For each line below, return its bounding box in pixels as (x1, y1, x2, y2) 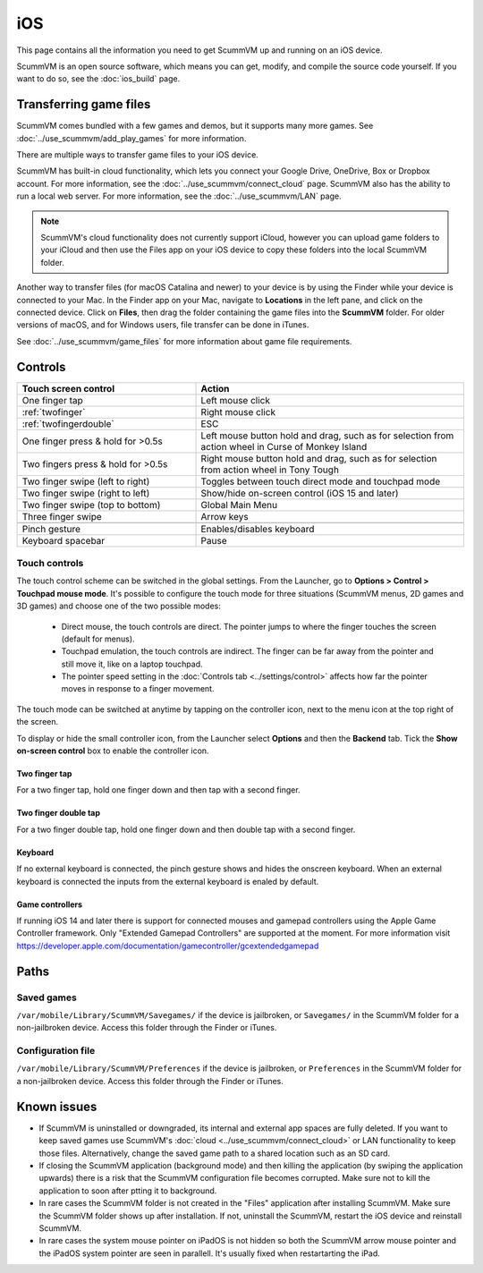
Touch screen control (21, 382, 115, 395)
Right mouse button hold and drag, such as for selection (200, 452, 437, 464)
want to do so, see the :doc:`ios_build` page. (16, 73, 181, 84)
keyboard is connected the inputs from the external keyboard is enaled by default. (16, 876, 319, 887)
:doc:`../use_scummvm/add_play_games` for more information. (16, 132, 247, 143)
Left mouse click (200, 394, 270, 406)
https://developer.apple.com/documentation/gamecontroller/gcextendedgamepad (16, 940, 319, 951)
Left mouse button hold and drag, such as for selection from (200, 429, 454, 442)
